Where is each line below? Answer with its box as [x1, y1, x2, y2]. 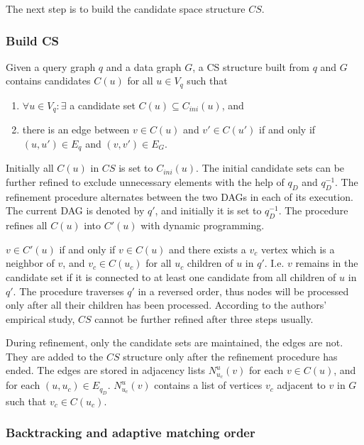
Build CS [6, 31, 60, 49]
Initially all [6, 160, 54, 175]
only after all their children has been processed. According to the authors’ [6, 297, 327, 312]
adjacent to [277, 378, 326, 392]
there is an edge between [22, 122, 130, 137]
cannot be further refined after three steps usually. [94, 311, 314, 326]
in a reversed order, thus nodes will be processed [138, 283, 349, 298]
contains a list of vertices [154, 378, 263, 392]
